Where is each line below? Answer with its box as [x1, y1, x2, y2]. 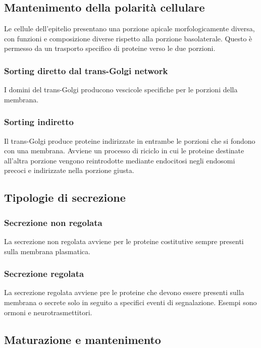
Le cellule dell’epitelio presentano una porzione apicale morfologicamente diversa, [4, 23, 255, 34]
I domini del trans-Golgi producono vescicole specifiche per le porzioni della [4, 84, 238, 95]
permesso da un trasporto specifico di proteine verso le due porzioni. [4, 43, 216, 53]
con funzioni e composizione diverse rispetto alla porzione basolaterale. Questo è [4, 33, 252, 43]
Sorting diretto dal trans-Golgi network [4, 64, 168, 77]
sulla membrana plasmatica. [4, 246, 90, 256]
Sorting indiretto [4, 115, 74, 128]
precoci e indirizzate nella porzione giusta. [4, 165, 134, 176]
